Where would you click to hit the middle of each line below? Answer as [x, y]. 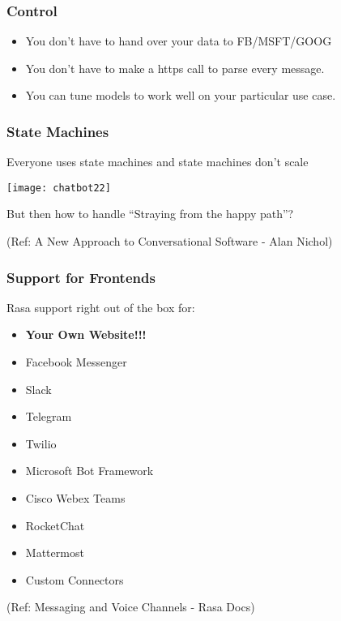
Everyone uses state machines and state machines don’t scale [158, 162]
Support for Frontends [81, 277]
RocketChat [55, 525]
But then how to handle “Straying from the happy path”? [150, 214]
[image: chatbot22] [59, 188]
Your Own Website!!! [86, 334]
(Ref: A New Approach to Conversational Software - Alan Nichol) [170, 241]
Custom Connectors [75, 579]
